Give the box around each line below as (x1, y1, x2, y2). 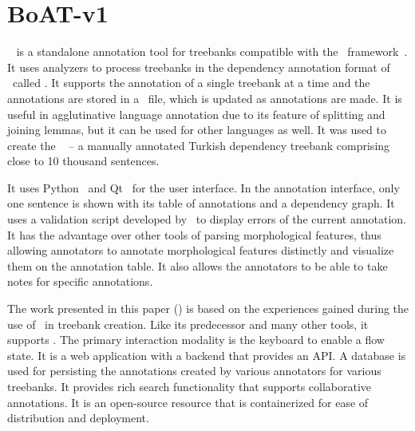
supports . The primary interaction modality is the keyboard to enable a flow (7, 331, 385, 348)
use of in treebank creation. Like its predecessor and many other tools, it (7, 315, 369, 332)
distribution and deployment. (7, 409, 149, 426)
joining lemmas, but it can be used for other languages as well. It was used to (7, 121, 386, 138)
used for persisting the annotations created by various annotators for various (7, 362, 381, 379)
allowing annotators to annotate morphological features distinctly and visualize (7, 242, 394, 259)
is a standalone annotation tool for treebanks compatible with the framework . (16, 43, 408, 60)
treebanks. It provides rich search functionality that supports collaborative (7, 378, 372, 394)
